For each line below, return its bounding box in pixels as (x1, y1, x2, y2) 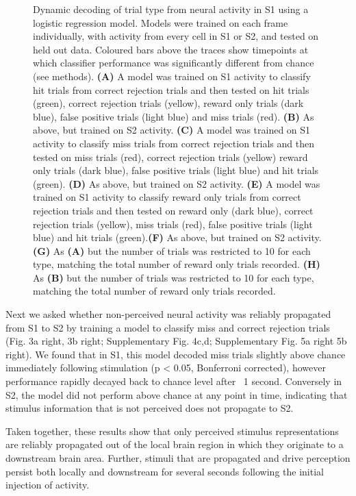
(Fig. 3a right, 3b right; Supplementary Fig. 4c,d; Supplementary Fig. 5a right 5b (5, 334, 347, 348)
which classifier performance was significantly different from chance (33, 55, 314, 70)
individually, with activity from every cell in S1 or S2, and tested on (33, 29, 319, 43)
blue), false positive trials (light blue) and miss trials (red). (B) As (33, 109, 314, 123)
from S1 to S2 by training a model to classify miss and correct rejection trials (5, 320, 330, 334)
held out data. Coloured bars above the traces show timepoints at (33, 42, 309, 56)
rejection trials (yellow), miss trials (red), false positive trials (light (33, 216, 313, 231)
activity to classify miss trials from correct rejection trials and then (33, 136, 314, 150)
